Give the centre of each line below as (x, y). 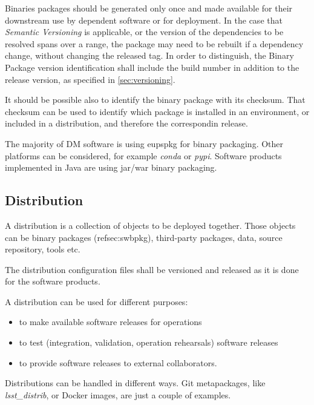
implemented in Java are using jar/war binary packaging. (111, 167)
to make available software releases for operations (110, 322)
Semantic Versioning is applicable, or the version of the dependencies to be (144, 32)
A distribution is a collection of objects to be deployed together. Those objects (150, 225)
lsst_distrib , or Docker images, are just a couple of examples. (118, 394)
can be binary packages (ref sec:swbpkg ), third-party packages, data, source (144, 237)
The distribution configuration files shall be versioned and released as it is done (152, 269)
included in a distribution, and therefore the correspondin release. (126, 123)
